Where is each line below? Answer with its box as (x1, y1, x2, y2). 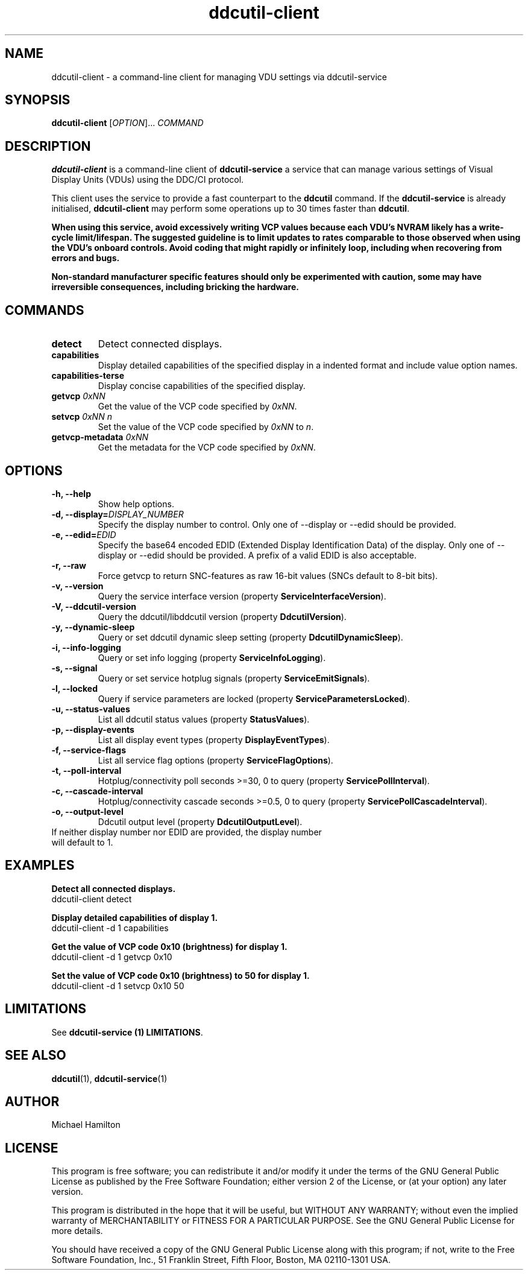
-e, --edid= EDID (51, 529, 116, 540)
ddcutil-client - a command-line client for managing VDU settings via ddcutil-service (51, 71, 388, 82)
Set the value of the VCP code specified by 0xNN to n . (98, 422, 314, 432)
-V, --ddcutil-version (51, 601, 137, 612)
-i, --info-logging (51, 642, 121, 653)
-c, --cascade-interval (51, 785, 143, 796)
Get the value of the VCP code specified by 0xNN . (98, 401, 297, 412)
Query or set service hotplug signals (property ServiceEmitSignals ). (98, 672, 370, 683)
